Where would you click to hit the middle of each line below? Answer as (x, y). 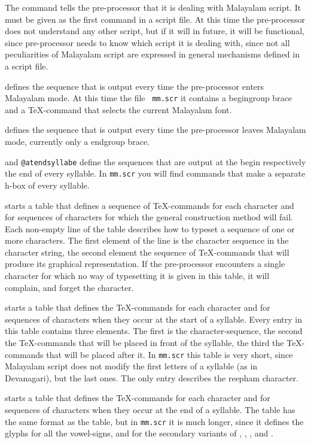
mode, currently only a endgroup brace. (77, 141)
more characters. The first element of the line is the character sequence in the (147, 240)
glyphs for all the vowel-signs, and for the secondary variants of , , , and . (139, 433)
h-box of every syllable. (47, 185)
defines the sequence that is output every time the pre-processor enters (135, 86)
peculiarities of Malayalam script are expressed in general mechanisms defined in (152, 54)
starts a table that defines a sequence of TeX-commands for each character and (150, 205)
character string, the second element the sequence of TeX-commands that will (147, 252)
